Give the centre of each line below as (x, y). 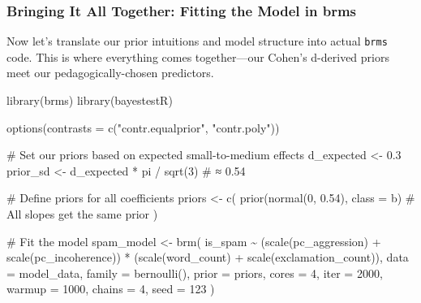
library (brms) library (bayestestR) (90, 100)
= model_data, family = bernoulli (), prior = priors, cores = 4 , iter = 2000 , (195, 273)
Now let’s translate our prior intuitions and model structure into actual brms (197, 41)
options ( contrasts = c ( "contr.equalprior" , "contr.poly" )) (143, 127)
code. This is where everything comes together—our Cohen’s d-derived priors (198, 56)
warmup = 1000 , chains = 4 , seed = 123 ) (111, 289)
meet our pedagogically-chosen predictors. (110, 73)
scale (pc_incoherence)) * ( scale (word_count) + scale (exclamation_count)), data (208, 257)
